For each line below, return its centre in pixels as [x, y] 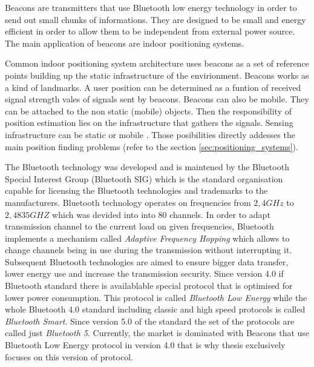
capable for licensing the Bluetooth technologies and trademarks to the [136, 190]
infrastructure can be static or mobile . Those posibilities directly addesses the [150, 134]
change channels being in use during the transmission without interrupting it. [149, 250]
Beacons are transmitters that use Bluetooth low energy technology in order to [151, 7]
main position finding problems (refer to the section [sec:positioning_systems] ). [152, 146]
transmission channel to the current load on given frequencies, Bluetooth [139, 226]
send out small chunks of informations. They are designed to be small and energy [155, 19]
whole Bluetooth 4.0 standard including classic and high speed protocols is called [155, 309]
